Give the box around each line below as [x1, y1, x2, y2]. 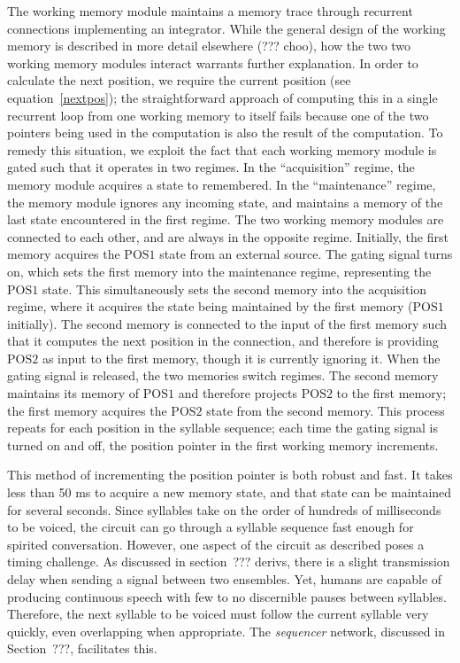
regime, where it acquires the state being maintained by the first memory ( [7, 297, 413, 316]
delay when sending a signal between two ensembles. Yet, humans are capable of [7, 570, 442, 588]
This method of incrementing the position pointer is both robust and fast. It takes [7, 465, 453, 484]
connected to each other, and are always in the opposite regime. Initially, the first [7, 227, 448, 246]
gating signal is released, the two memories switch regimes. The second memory [7, 366, 439, 385]
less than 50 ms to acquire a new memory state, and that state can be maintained [7, 483, 452, 502]
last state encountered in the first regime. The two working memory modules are [7, 210, 444, 229]
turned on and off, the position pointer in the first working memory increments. [7, 435, 439, 454]
